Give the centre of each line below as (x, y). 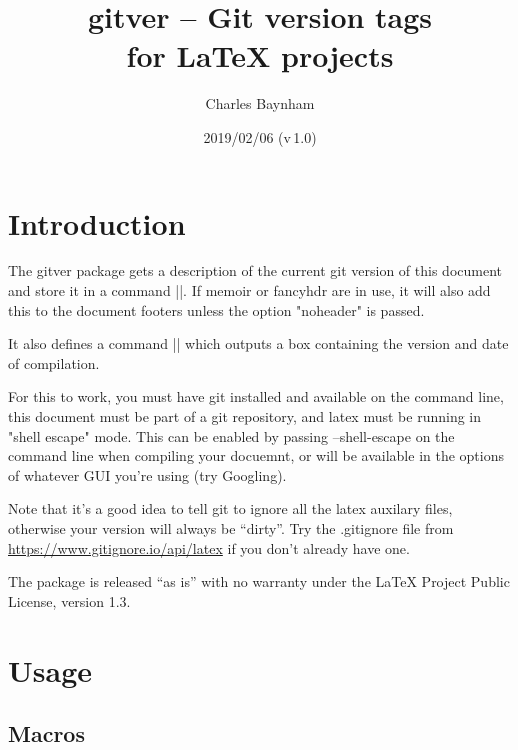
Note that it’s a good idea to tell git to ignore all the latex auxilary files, (230, 508)
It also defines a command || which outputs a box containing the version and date (258, 343)
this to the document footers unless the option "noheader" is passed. (216, 309)
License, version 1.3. (69, 600)
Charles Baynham (260, 103)
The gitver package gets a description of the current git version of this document (255, 270)
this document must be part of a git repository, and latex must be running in (245, 416)
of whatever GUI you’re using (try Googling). (147, 474)
